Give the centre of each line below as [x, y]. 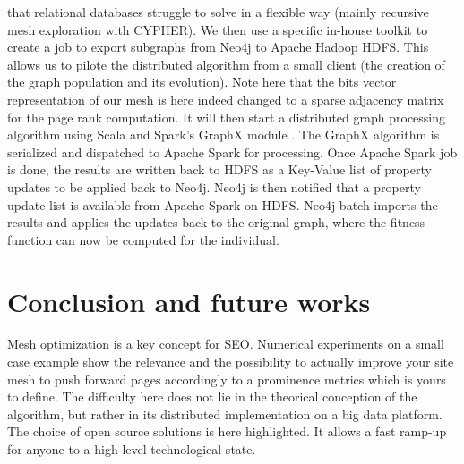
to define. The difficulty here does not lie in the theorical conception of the [212, 397]
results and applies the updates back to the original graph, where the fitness [216, 222]
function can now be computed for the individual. [143, 239]
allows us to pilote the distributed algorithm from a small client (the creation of [226, 64]
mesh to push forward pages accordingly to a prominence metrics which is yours [227, 379]
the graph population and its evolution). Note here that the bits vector [202, 82]
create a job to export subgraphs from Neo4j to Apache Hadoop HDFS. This [218, 47]
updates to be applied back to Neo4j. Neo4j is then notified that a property [214, 186]
